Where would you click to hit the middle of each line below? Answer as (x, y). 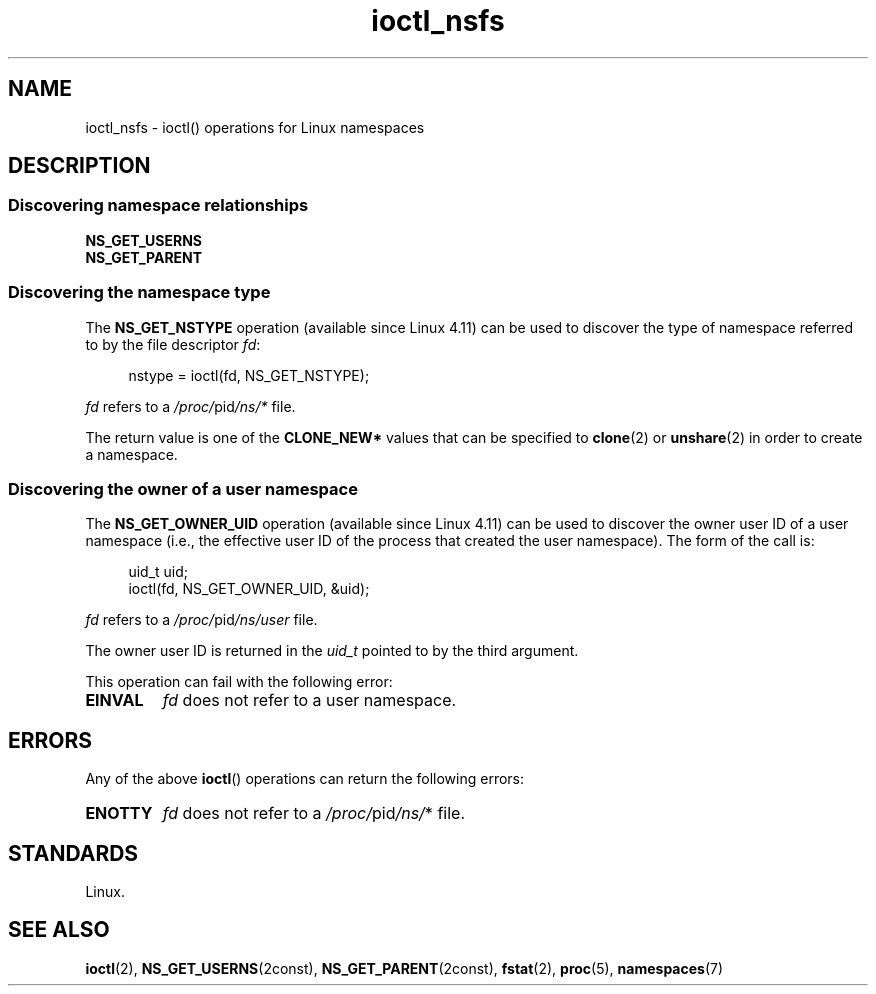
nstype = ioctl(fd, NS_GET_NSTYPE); (249, 375)
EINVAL (114, 700)
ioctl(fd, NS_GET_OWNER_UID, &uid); (249, 589)
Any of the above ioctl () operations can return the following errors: (305, 779)
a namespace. (131, 454)
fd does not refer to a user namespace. (309, 700)
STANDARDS (73, 853)
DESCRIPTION (79, 166)
